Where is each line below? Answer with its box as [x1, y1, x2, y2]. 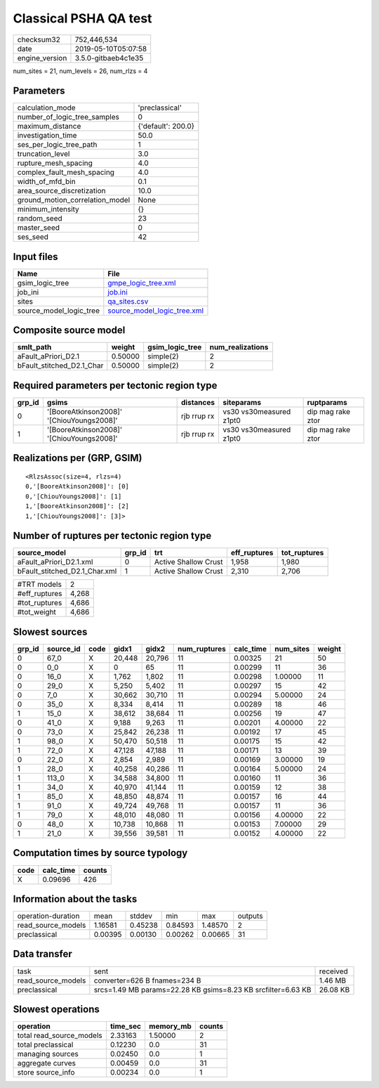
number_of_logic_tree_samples [17, 112, 119, 122]
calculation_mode [17, 103, 77, 112]
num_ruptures [177, 644, 226, 654]
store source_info [17, 1068, 75, 1077]
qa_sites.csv [107, 296, 149, 306]
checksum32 [17, 34, 61, 44]
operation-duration [17, 911, 80, 921]
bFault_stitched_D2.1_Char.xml [17, 566, 117, 576]
